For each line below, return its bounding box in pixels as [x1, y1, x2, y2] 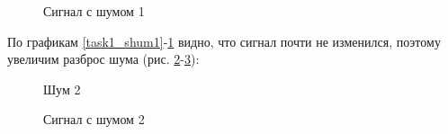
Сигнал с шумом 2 [43, 110, 145, 129]
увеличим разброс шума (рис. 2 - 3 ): [7, 49, 200, 68]
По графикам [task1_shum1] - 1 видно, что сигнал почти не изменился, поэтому [7, 31, 441, 50]
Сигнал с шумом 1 [43, 2, 145, 20]
